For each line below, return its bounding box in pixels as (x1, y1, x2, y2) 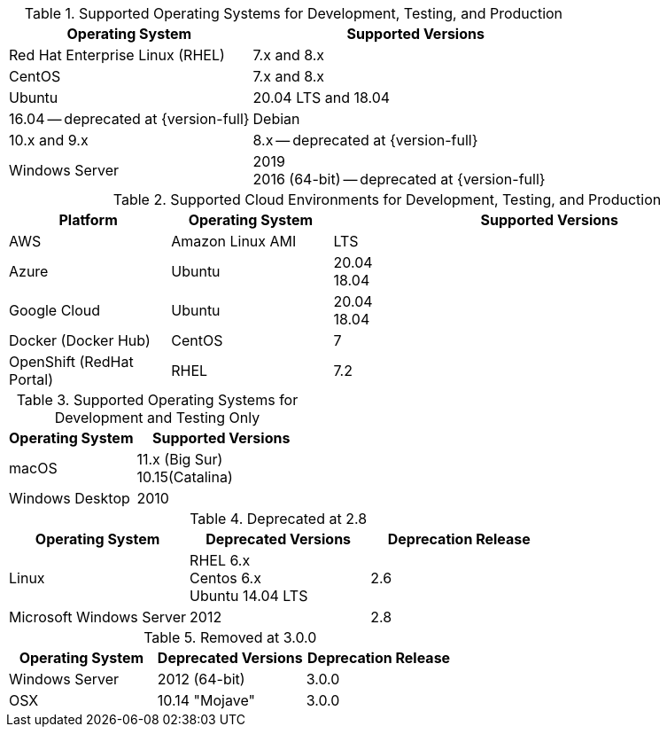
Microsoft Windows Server (9, 608, 187, 626)
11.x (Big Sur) (136, 450, 223, 468)
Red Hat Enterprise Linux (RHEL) (9, 46, 225, 64)
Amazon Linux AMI (171, 232, 297, 250)
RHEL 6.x (190, 551, 251, 569)
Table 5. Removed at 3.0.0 (143, 629, 317, 646)
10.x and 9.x (9, 131, 89, 149)
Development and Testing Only (54, 409, 260, 426)
